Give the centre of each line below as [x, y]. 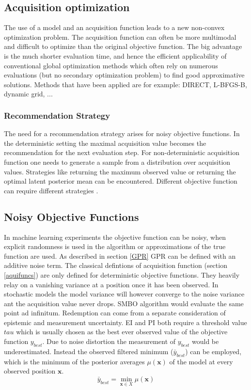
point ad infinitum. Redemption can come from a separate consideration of [115, 313]
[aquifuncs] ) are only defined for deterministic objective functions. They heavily [122, 274]
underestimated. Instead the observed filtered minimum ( [89, 351]
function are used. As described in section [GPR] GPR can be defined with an [120, 256]
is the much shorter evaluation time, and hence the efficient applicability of [115, 55]
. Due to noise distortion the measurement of [109, 341]
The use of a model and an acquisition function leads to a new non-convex [114, 27]
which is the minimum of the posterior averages [74, 361]
